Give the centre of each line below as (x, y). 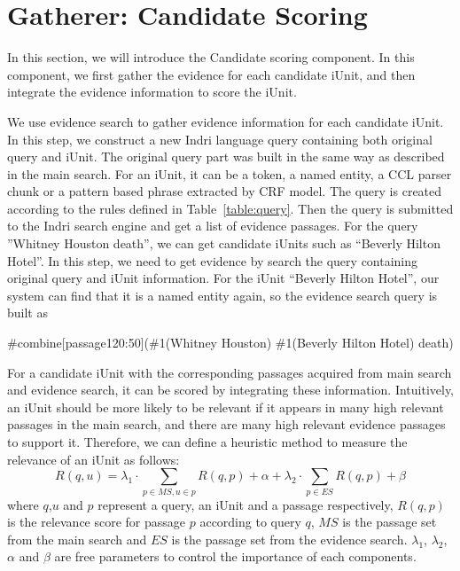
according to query (250, 522)
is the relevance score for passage (97, 522)
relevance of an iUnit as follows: (94, 459)
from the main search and (77, 539)
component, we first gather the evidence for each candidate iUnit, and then (211, 74)
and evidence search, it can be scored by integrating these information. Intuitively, (231, 390)
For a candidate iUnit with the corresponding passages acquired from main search (230, 372)
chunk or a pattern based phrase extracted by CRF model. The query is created (225, 191)
